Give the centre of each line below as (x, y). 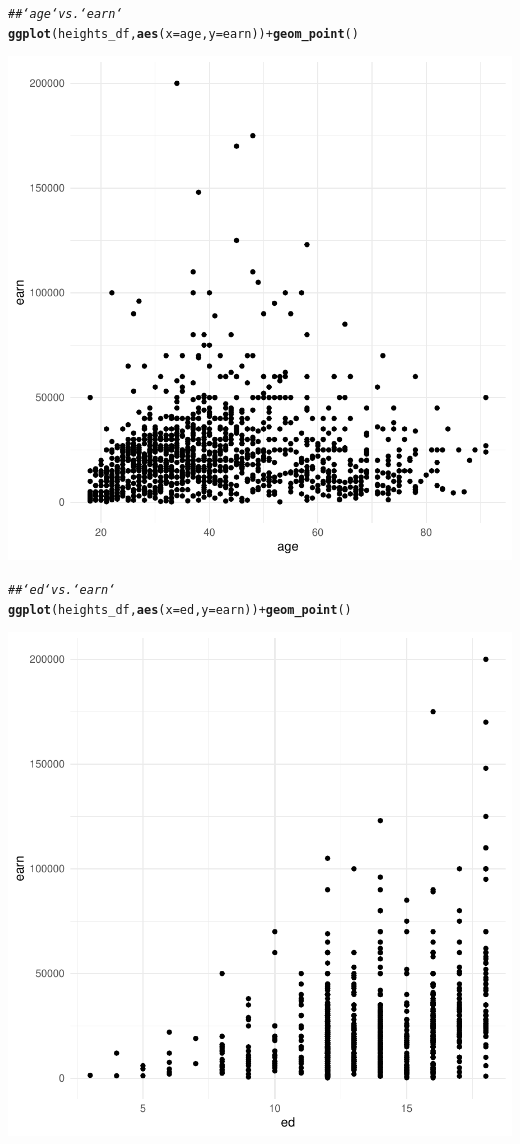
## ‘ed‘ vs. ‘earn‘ (62, 589)
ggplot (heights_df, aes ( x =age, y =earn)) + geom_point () (183, 33)
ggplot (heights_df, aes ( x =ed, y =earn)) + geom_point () (180, 609)
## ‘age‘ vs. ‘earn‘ (65, 14)
